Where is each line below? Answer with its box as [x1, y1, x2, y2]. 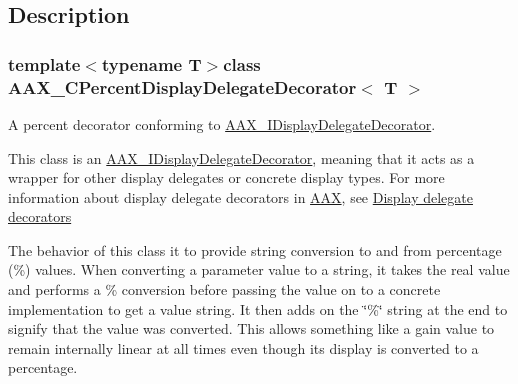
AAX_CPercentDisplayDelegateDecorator [8, 74, 357, 99]
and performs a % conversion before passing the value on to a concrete [8, 279, 441, 300]
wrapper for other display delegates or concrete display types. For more [8, 167, 445, 188]
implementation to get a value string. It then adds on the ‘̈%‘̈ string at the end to [8, 298, 508, 319]
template [8, 51, 81, 76]
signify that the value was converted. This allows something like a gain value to [8, 318, 495, 339]
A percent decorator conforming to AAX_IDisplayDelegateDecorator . [8, 113, 436, 134]
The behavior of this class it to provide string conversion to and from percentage [8, 239, 502, 260]
